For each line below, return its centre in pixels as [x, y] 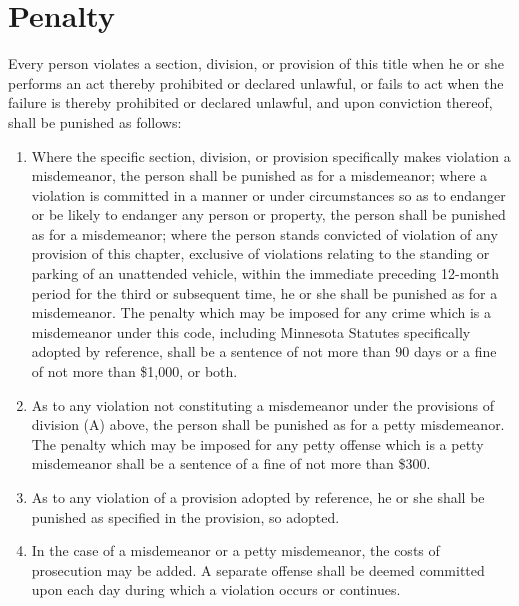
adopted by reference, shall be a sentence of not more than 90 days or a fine [264, 351]
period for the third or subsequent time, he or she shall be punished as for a [264, 292]
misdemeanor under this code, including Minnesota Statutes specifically [251, 331]
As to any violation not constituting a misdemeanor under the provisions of [262, 404]
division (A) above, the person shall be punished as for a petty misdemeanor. [268, 424]
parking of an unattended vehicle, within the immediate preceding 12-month [265, 273]
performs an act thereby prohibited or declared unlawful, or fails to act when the [256, 82]
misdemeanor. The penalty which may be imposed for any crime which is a [261, 312]
